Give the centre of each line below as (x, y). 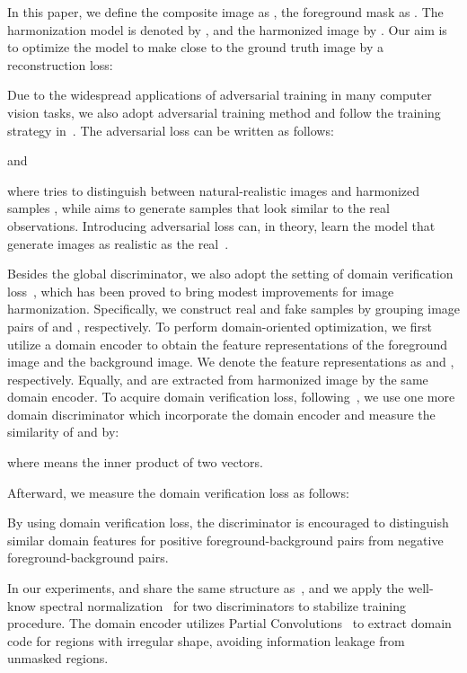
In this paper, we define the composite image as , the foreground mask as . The (225, 12)
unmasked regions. (58, 658)
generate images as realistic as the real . (118, 243)
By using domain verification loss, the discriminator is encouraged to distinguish (228, 522)
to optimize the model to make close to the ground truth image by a (195, 47)
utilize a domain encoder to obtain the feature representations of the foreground (228, 344)
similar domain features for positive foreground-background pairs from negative (225, 540)
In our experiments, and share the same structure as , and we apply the (206, 588)
